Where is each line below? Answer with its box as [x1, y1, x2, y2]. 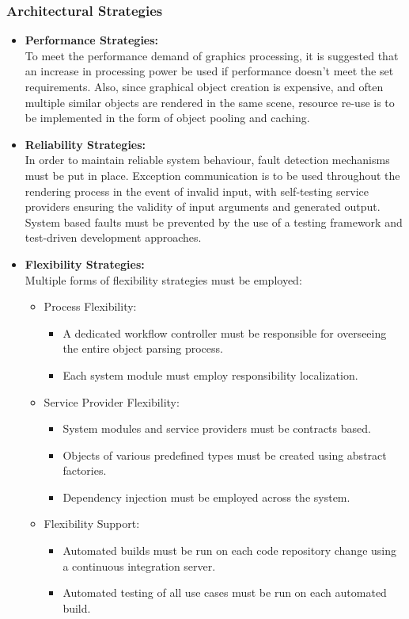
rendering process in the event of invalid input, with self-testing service [25, 182, 369, 199]
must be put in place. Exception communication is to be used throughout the [25, 166, 400, 183]
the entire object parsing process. [62, 340, 223, 357]
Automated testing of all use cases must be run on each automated [62, 584, 387, 601]
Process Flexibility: [44, 298, 137, 315]
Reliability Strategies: [25, 136, 146, 152]
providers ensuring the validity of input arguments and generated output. [25, 198, 381, 215]
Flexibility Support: [44, 515, 140, 532]
